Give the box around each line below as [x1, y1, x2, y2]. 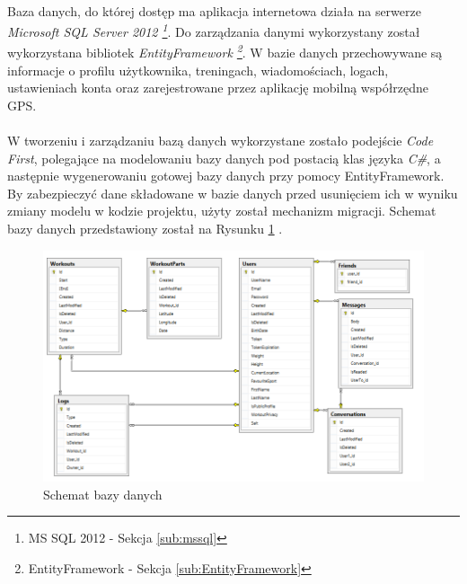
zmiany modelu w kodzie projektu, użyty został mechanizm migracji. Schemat [7, 201, 436, 220]
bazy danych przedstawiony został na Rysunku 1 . [7, 219, 283, 238]
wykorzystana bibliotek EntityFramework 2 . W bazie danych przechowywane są [7, 40, 443, 62]
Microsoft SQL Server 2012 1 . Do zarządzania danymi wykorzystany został [7, 20, 420, 40]
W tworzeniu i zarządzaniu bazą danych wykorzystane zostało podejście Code [7, 131, 434, 150]
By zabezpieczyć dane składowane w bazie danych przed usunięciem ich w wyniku [7, 183, 458, 202]
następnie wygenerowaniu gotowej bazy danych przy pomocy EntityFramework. [7, 166, 445, 185]
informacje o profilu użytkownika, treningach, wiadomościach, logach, [7, 60, 389, 79]
